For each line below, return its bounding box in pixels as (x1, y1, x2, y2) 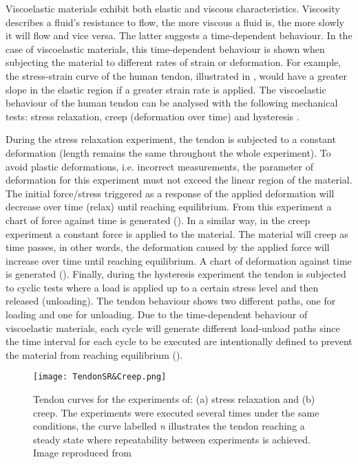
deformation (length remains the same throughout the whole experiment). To (6, 145, 331, 159)
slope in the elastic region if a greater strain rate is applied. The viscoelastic (6, 82, 326, 96)
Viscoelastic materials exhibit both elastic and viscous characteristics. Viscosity (6, 1, 340, 15)
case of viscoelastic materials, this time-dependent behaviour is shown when (6, 41, 325, 56)
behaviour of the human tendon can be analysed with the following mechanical (6, 96, 338, 110)
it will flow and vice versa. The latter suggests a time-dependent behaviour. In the (6, 28, 352, 43)
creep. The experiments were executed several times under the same (33, 405, 319, 419)
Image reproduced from (33, 445, 131, 460)
